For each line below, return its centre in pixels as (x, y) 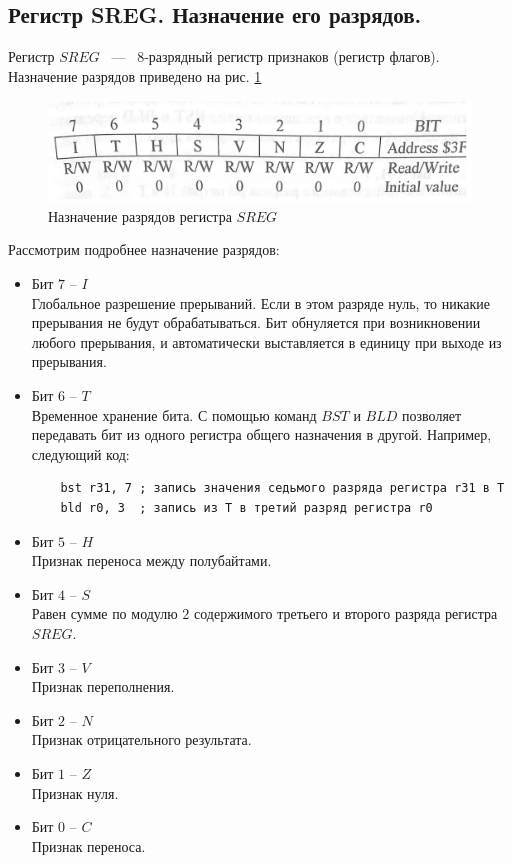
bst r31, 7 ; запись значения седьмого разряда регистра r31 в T (282, 488)
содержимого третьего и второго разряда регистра (346, 613)
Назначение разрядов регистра (140, 215)
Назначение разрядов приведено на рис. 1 (135, 75)
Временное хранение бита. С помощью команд (174, 414)
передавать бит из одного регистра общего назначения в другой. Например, (261, 434)
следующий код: (80, 453)
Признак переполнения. (103, 686)
